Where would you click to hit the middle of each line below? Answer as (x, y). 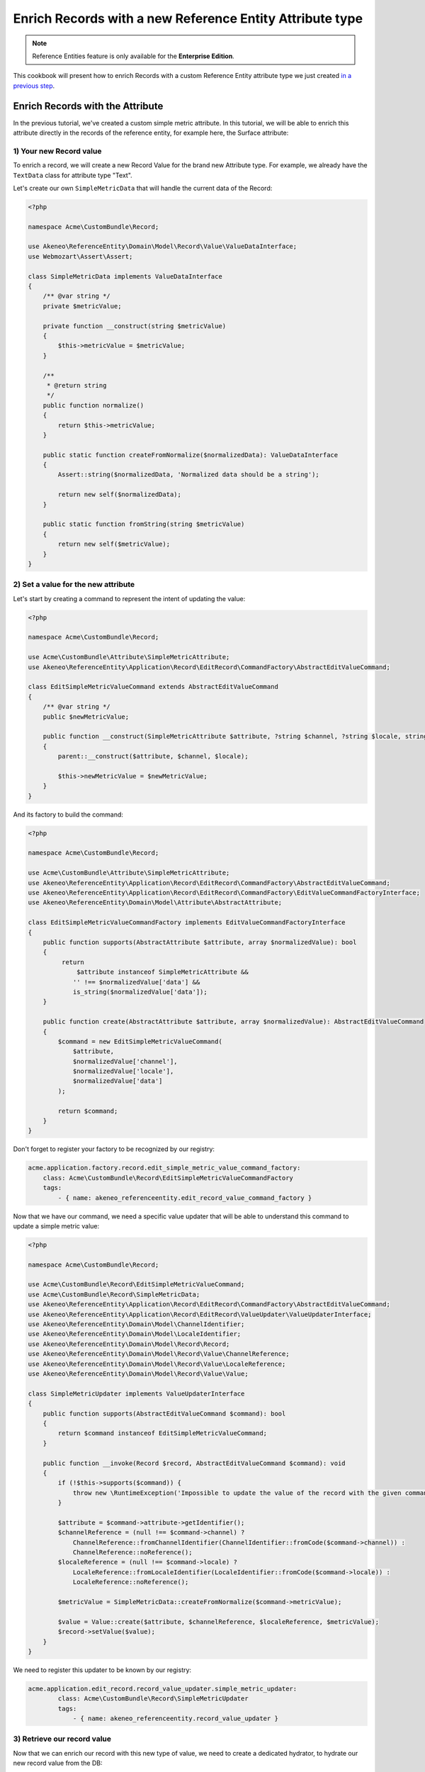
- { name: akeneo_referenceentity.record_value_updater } (176, 1718)
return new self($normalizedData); (120, 495)
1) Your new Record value (57, 151)
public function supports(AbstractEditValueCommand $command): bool (164, 1413)
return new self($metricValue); (114, 544)
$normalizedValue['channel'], (125, 1061)
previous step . (34, 86)
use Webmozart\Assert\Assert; (80, 256)
